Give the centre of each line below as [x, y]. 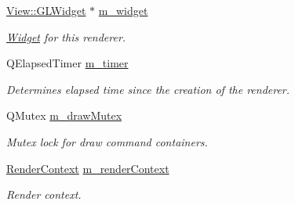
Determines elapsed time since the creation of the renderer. [148, 89]
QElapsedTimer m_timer [67, 63]
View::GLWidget [46, 10]
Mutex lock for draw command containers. [107, 141]
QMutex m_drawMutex [64, 115]
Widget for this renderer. [66, 36]
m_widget [123, 10]
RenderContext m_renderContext [88, 168]
